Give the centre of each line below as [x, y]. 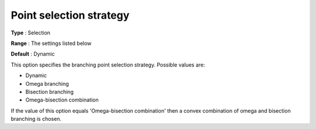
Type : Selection [31, 33]
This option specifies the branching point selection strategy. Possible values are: [108, 65]
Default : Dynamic [33, 54]
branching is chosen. [36, 119]
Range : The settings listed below [51, 43]
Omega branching [47, 83]
